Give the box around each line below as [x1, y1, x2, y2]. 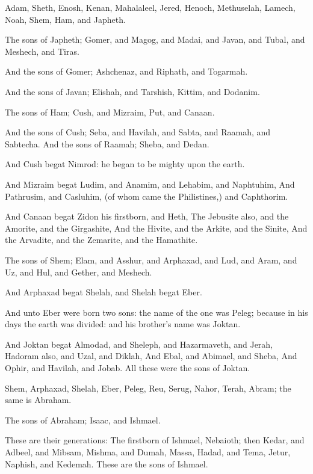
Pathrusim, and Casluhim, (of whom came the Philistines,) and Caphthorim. [5, 189, 288, 202]
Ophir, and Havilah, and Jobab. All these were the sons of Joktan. [5, 362, 250, 374]
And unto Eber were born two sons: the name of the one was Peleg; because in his [5, 306, 308, 318]
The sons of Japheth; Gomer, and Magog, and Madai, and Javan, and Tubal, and [5, 33, 305, 46]
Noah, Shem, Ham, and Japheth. [5, 13, 126, 25]
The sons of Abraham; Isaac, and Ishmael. [5, 413, 161, 426]
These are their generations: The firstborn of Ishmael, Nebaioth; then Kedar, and [5, 434, 305, 446]
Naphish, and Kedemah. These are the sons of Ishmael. [5, 457, 208, 470]
